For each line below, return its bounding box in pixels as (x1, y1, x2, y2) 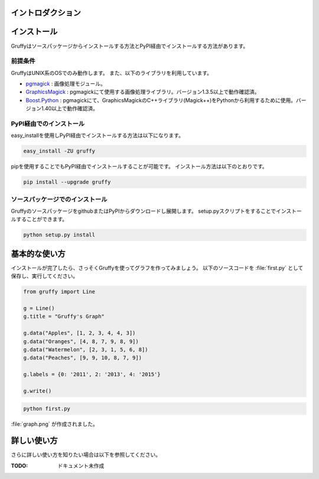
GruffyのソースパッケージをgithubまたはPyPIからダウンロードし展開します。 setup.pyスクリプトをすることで (11, 207, 276, 215)
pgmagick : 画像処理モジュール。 (25, 80, 106, 87)
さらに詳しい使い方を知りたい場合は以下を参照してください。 (11, 451, 161, 458)
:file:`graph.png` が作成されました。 (11, 420, 99, 428)
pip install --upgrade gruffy (23, 179, 111, 185)
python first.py (23, 405, 71, 412)
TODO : (11, 462, 28, 469)
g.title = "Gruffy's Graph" (23, 313, 105, 320)
